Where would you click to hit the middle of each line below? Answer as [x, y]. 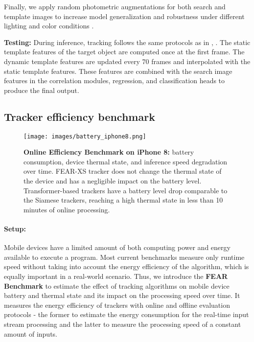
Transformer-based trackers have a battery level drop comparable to [126, 190]
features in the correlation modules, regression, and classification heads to [115, 80]
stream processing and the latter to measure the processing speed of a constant [123, 324]
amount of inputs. [31, 333]
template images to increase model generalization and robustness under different [124, 16]
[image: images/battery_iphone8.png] [85, 136]
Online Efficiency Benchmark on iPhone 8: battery [109, 152]
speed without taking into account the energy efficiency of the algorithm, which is [127, 266]
